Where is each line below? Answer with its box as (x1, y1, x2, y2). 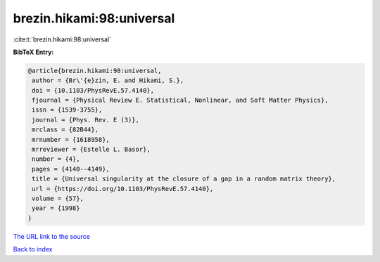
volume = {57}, (32, 195, 84, 202)
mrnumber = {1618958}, (32, 136, 110, 143)
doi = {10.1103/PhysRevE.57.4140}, (32, 86, 155, 94)
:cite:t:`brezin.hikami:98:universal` (13, 35, 112, 44)
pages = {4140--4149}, (32, 165, 110, 173)
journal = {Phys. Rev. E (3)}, (32, 116, 140, 124)
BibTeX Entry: (13, 48, 54, 56)
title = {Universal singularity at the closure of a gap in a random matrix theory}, (32, 175, 336, 183)
